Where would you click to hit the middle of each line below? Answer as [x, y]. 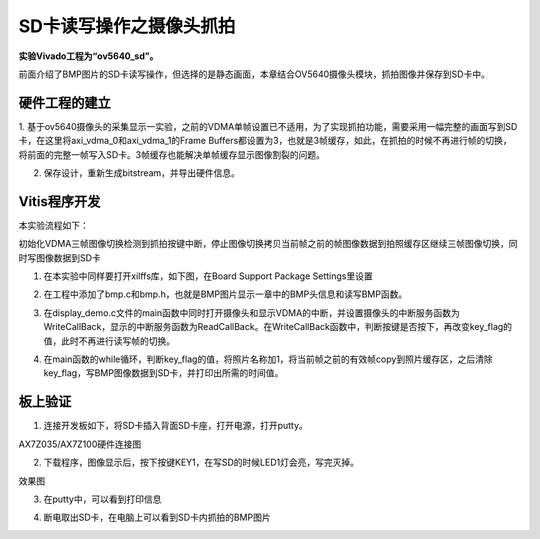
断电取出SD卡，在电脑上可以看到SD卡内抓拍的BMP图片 [157, 517]
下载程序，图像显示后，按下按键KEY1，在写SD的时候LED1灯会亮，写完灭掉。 [201, 462]
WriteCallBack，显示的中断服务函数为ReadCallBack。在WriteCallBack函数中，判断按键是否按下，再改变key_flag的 [278, 327]
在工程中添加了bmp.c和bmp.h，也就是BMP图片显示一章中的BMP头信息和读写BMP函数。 [225, 294]
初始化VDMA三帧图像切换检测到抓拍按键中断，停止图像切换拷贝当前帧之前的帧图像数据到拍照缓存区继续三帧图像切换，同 [268, 244]
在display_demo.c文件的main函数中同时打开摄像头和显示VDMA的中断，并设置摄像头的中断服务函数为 [251, 312]
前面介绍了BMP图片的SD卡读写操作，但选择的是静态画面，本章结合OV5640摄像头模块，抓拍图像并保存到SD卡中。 [254, 74]
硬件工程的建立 [64, 102]
